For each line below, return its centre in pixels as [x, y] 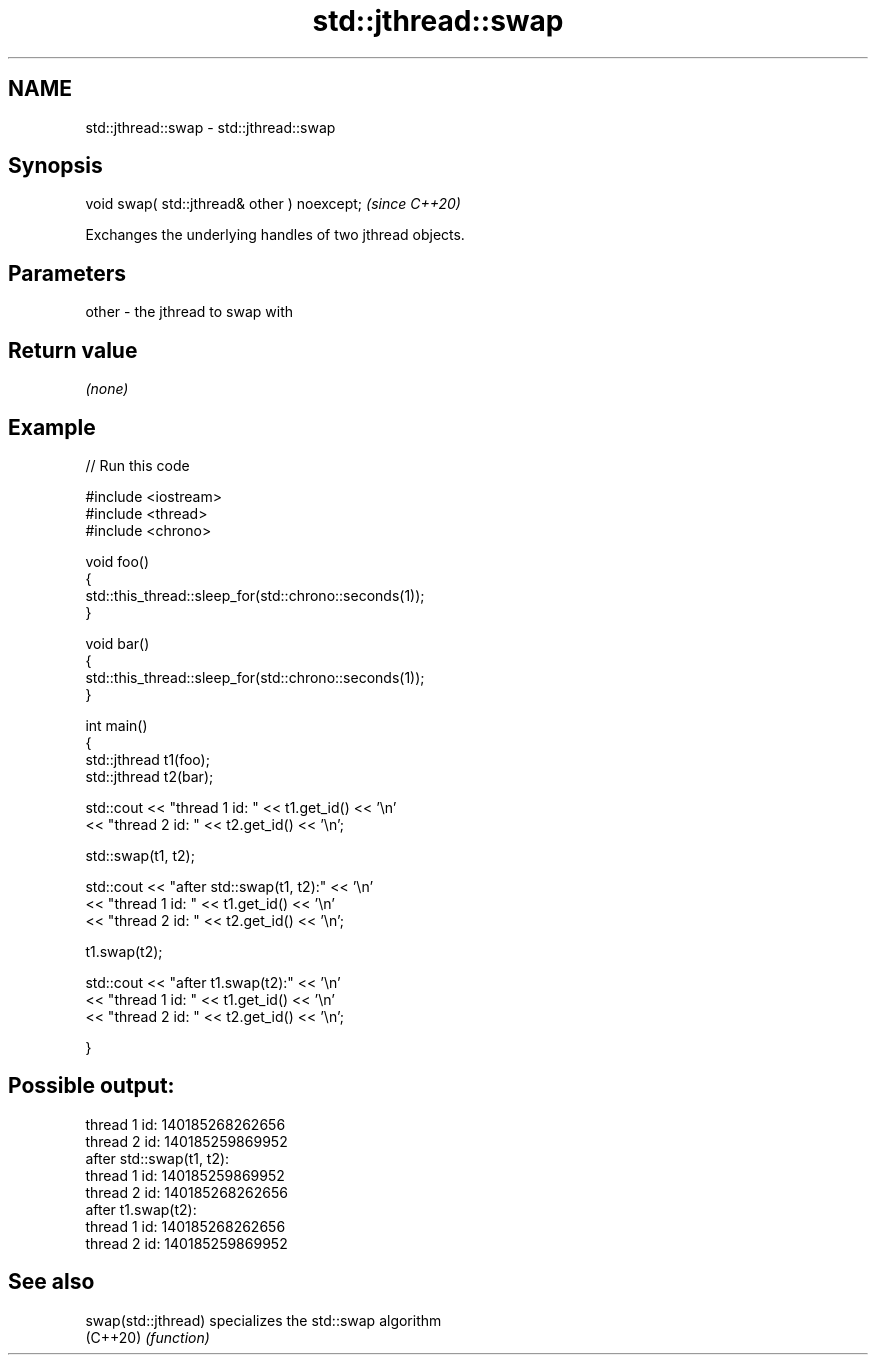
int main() [116, 725]
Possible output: [91, 1086]
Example [52, 427]
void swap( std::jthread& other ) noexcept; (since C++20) [273, 204]
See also [51, 1282]
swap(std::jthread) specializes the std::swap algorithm [263, 1320]
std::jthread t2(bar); [149, 776]
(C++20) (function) [147, 1337]
